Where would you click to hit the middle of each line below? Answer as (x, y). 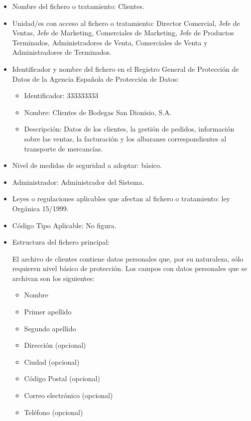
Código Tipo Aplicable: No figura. (64, 225)
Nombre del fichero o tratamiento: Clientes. (78, 6)
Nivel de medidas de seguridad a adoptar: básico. (87, 165)
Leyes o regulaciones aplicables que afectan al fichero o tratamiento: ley (121, 199)
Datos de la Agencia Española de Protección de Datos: (96, 78)
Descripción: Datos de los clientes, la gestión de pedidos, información (129, 129)
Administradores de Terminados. (62, 52)
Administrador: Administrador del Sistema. (78, 182)
